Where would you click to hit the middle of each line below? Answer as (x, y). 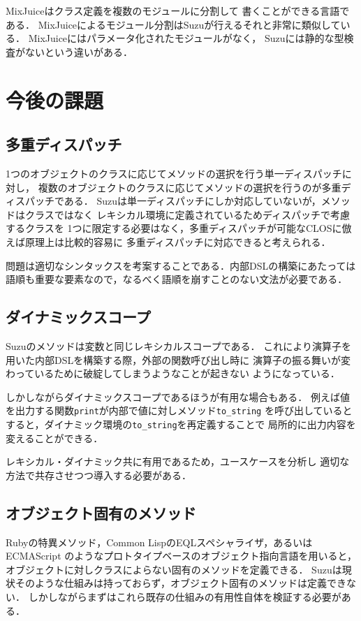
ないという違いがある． (79, 51)
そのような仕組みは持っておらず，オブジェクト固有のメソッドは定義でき (180, 583)
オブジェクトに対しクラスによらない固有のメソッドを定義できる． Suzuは (174, 569)
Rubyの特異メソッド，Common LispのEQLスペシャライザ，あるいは (159, 542)
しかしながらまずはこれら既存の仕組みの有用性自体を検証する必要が (185, 596)
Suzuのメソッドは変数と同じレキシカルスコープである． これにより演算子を (178, 345)
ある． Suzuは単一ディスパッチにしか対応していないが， (192, 201)
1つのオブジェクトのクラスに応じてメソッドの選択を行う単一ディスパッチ (174, 173)
